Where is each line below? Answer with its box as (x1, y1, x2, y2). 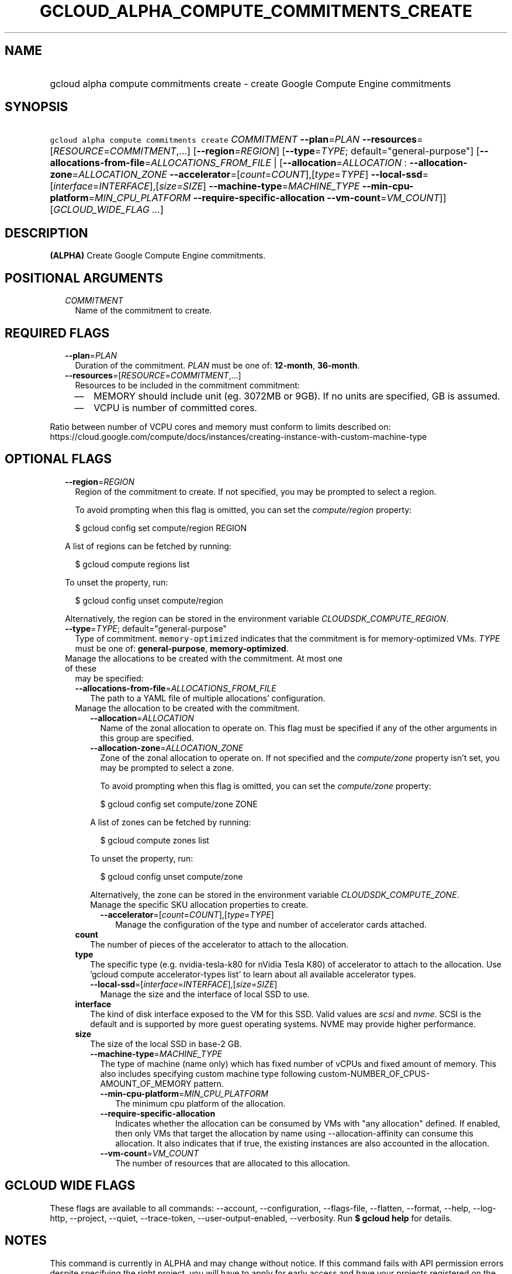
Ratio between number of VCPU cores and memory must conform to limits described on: (50, 421, 391, 432)
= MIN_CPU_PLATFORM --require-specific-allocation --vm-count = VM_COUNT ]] (88, 192, 447, 204)
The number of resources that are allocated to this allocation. (115, 1158, 351, 1168)
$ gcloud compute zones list (100, 835, 209, 845)
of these (65, 663, 97, 673)
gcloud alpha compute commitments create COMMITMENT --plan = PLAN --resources (50, 133, 417, 146)
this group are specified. (100, 732, 194, 743)
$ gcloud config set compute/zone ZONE (100, 798, 258, 809)
